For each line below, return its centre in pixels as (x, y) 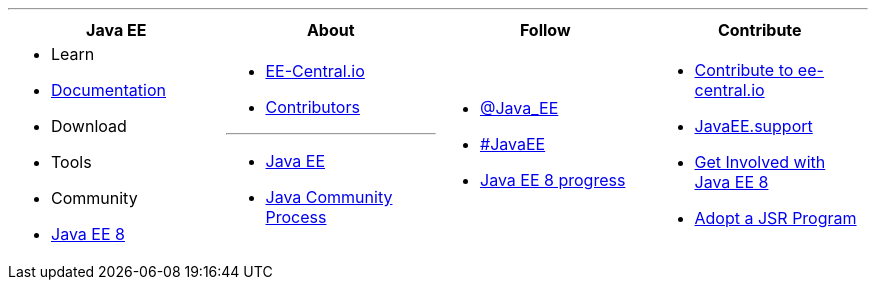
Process (296, 217)
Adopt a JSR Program (775, 218)
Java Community (329, 197)
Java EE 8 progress (553, 180)
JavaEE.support (753, 126)
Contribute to (744, 70)
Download (89, 126)
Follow (545, 30)
